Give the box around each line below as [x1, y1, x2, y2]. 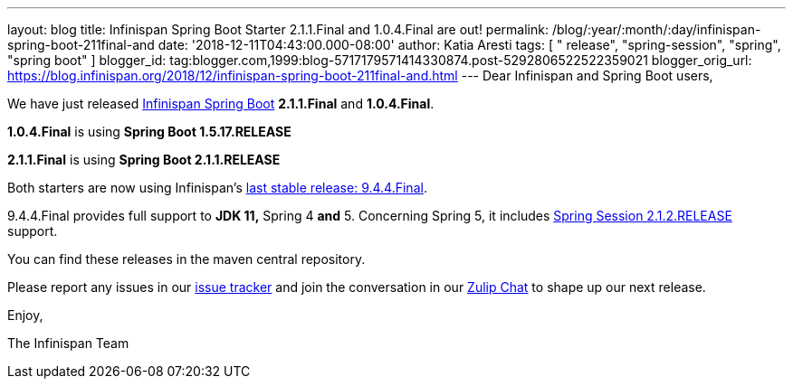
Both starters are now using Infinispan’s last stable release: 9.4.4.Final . [7, 180, 427, 195]
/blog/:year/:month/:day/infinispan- [551, 22, 761, 37]
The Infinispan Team [7, 335, 129, 351]
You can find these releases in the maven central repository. [7, 251, 366, 267]
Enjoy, [7, 307, 43, 323]
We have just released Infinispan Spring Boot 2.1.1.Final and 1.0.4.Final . [7, 96, 435, 111]
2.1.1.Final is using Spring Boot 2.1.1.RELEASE [7, 152, 281, 167]
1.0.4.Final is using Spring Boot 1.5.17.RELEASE [7, 124, 291, 139]
